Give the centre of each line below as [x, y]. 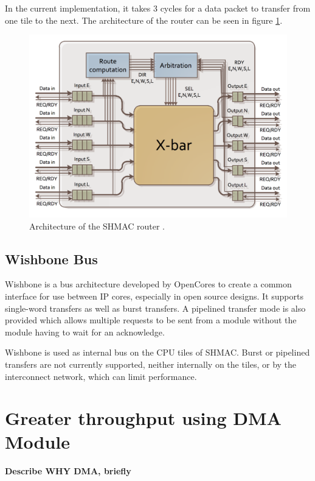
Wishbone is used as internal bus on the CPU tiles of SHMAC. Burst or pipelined [157, 352]
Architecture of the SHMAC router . [97, 226]
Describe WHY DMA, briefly [68, 471]
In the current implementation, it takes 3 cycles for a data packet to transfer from [158, 8]
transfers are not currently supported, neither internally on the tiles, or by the [151, 364]
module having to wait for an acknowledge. [85, 332]
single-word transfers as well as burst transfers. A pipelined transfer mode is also [155, 308]
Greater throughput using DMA [143, 418]
